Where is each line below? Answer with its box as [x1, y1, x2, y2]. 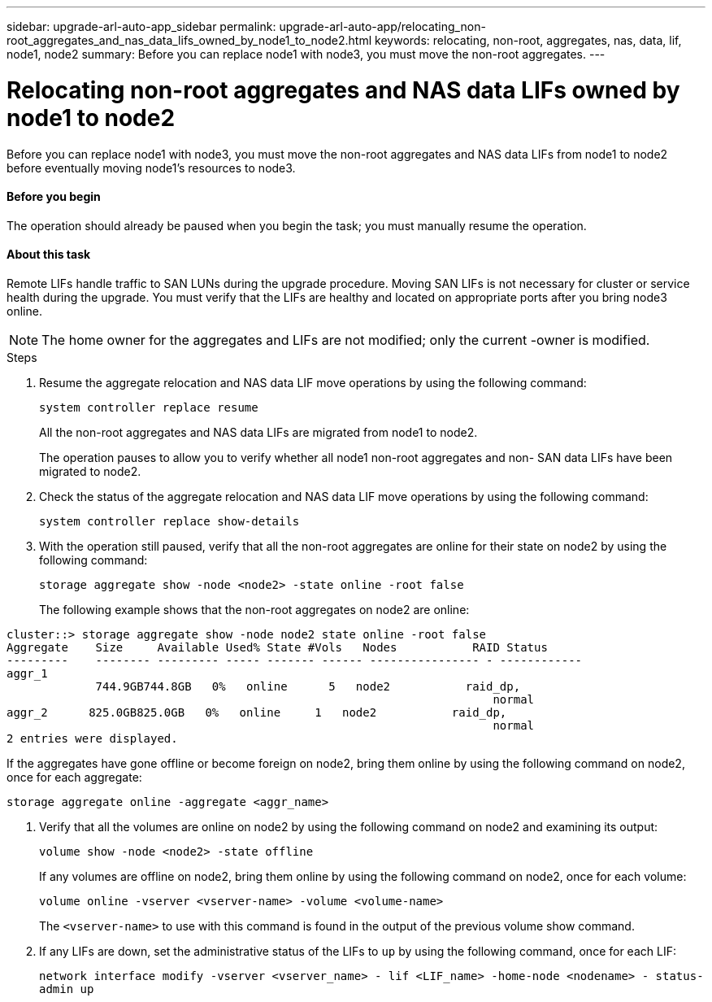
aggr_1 [7, 666, 48, 680]
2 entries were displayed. [7, 731, 178, 745]
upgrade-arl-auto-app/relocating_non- [279, 20, 486, 33]
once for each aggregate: [7, 769, 142, 784]
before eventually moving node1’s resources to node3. [7, 160, 296, 175]
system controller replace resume [39, 400, 258, 414]
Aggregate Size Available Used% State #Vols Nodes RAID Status [7, 640, 548, 654]
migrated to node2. [39, 464, 141, 478]
